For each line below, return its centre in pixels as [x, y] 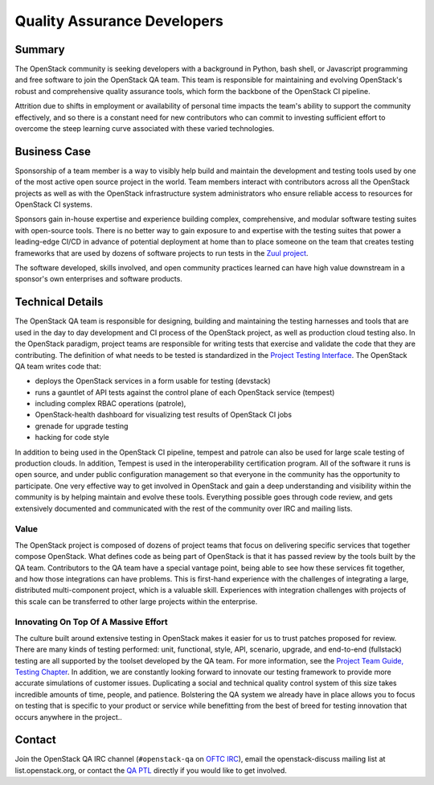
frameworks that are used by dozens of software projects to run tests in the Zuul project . [162, 253]
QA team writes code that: [58, 366]
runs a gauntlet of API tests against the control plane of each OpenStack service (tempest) [185, 392]
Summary [40, 49]
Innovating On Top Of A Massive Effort [91, 622]
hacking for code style [72, 438]
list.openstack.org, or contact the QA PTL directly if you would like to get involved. [151, 770]
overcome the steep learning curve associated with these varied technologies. [145, 129]
